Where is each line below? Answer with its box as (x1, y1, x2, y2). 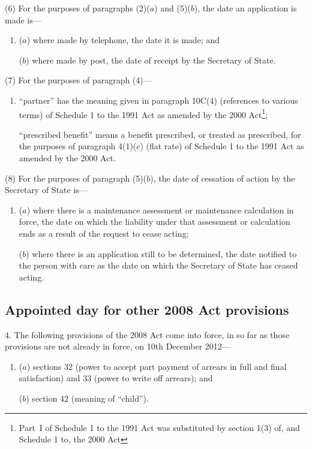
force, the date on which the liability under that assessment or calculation (19, 215, 290, 228)
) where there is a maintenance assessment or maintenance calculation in (26, 203, 294, 216)
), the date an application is (194, 2, 297, 14)
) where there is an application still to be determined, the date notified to (26, 247, 297, 260)
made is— (5, 13, 41, 26)
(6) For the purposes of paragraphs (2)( (5, 2, 150, 14)
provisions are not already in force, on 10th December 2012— (5, 340, 230, 352)
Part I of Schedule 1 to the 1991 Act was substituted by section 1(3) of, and (19, 421, 300, 433)
